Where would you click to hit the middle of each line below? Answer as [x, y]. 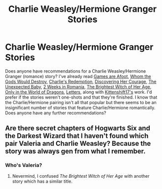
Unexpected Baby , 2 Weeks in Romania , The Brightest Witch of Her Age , [78, 86]
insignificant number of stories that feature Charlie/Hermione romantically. [80, 108]
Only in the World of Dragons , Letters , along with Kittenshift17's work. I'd [79, 92]
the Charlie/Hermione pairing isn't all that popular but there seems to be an [81, 102]
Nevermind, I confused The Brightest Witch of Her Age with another [81, 176]
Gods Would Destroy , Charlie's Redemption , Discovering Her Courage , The [81, 81]
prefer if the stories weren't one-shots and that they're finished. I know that [81, 97]
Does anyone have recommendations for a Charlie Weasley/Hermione [76, 71]
